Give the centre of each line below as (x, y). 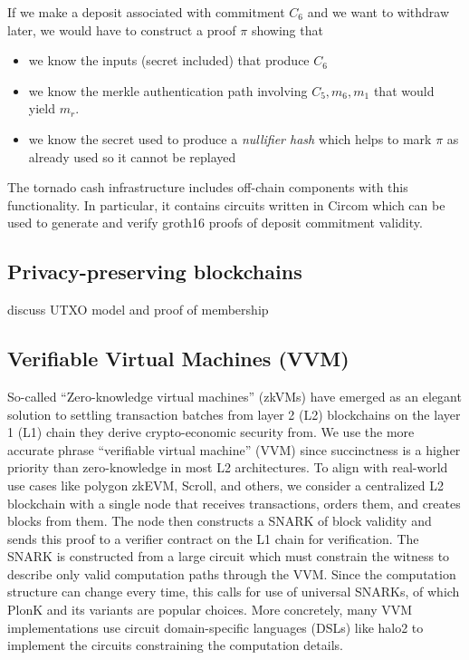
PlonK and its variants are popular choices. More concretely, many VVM (210, 610)
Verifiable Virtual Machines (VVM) (178, 359)
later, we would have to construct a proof (122, 29)
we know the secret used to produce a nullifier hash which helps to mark (230, 138)
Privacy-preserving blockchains (155, 272)
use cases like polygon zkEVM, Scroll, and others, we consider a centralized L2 (225, 485)
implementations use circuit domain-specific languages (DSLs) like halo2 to (215, 627)
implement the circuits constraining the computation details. (175, 645)
